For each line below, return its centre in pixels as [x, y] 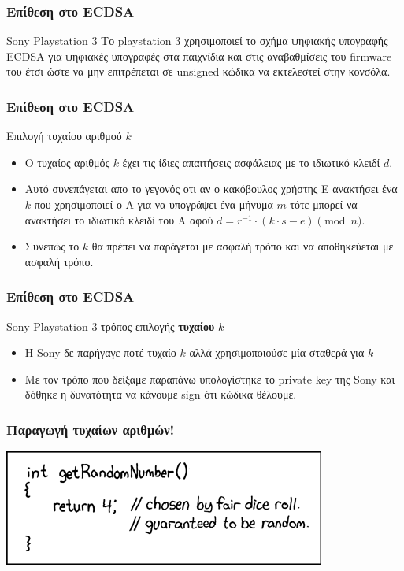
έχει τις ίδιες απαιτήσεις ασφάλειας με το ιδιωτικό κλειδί [251, 162]
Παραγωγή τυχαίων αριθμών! [91, 429]
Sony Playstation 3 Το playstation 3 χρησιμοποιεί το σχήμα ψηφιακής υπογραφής [197, 41]
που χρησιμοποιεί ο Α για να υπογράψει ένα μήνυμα [154, 204]
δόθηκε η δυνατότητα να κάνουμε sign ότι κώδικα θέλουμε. [161, 394]
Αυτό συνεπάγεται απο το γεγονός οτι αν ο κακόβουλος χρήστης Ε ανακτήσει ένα [211, 189]
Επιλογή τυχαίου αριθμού [64, 136]
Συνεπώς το [52, 246]
